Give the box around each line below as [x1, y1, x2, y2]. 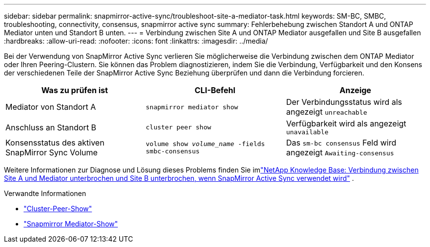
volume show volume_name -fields [145, 140, 265, 148]
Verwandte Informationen [4, 189, 86, 198]
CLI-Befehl [194, 85, 236, 95]
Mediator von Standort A [5, 102, 96, 112]
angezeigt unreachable [286, 107, 367, 117]
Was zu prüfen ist [41, 85, 108, 95]
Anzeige [339, 85, 372, 95]
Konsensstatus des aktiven [5, 138, 105, 148]
